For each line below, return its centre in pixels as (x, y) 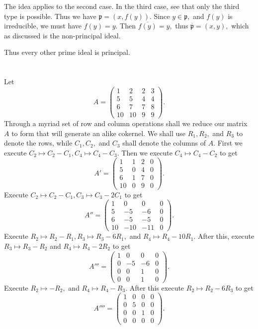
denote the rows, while (38, 143)
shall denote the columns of (164, 143)
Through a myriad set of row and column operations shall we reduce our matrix (126, 123)
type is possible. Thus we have (50, 16)
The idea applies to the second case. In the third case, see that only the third (122, 6)
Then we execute (147, 152)
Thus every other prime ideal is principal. (67, 52)
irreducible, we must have (43, 26)
